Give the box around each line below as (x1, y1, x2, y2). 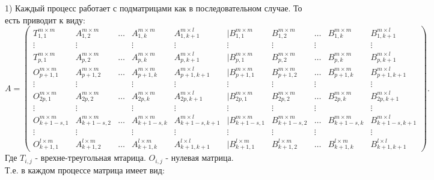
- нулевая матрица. (165, 151, 234, 164)
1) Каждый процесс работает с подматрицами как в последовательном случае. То (5, 2, 302, 14)
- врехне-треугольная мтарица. (35, 151, 146, 164)
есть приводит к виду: (5, 13, 86, 26)
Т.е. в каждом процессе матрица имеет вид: (5, 163, 165, 176)
